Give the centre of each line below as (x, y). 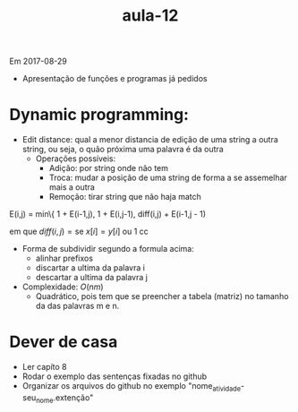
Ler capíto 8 (44, 367)
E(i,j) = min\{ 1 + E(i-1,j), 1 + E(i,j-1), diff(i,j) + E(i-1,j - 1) (108, 214)
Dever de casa (64, 342)
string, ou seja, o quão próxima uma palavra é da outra (123, 150)
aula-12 (150, 16)
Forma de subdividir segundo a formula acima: (108, 249)
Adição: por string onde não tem (108, 168)
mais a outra (72, 187)
